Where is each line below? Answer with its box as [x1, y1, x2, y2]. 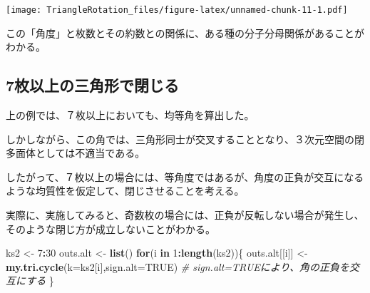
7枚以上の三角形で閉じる [6, 74, 180, 96]
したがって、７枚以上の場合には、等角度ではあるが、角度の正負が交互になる [6, 169, 364, 184]
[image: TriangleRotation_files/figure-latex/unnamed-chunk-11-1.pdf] [6, 5, 348, 15]
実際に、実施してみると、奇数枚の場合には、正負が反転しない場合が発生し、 [6, 207, 364, 222]
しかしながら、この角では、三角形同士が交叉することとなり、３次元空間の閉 [6, 131, 365, 146]
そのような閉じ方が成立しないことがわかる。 [6, 221, 215, 236]
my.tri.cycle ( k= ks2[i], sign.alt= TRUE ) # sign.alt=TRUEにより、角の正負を [6, 259, 349, 274]
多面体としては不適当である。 [6, 145, 145, 160]
